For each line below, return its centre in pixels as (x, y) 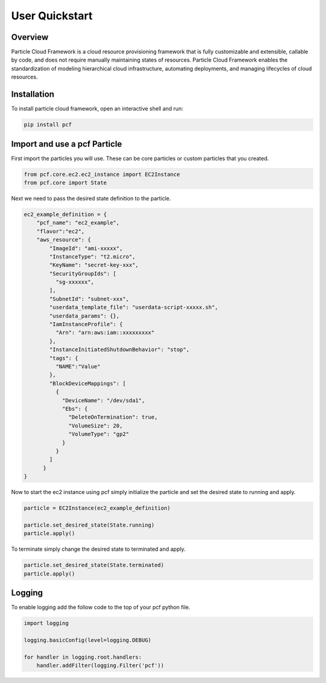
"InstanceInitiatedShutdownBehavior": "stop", (119, 350)
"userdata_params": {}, (85, 316)
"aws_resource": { (64, 240)
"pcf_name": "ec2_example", (78, 223)
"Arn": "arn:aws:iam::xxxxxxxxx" (105, 333)
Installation (33, 95)
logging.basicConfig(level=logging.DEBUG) (88, 640)
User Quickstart (52, 16)
